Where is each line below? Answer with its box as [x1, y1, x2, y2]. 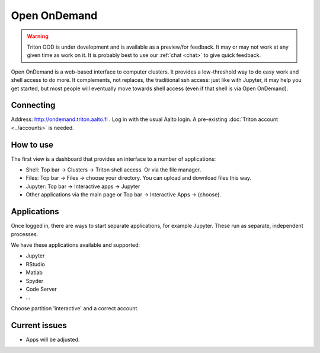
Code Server [25, 285, 57, 292]
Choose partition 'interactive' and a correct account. [11, 304, 139, 311]
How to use [11, 139, 53, 150]
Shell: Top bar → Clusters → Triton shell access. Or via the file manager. [25, 166, 201, 173]
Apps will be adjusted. [25, 336, 80, 343]
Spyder [25, 277, 44, 284]
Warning [27, 33, 49, 40]
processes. [11, 230, 39, 237]
